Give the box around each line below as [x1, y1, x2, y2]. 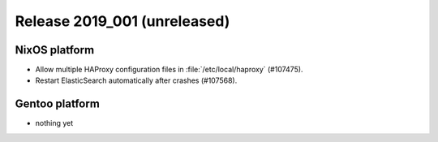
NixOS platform [15, 43, 95, 57]
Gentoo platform [15, 97, 101, 111]
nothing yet [35, 118, 74, 128]
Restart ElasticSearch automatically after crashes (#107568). [35, 75, 238, 85]
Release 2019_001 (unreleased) [15, 12, 230, 30]
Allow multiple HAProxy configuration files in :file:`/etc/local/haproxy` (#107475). [35, 65, 303, 75]
